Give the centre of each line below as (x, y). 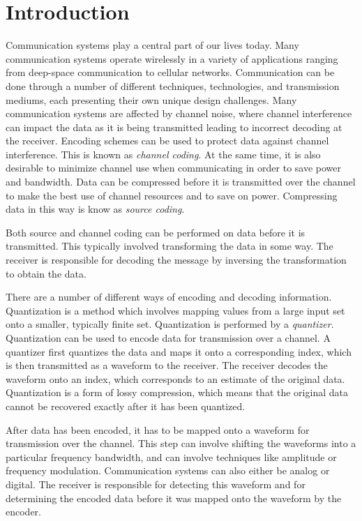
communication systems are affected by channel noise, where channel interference (179, 113)
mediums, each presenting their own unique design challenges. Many (151, 99)
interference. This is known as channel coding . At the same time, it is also (163, 154)
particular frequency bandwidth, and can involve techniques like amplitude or (171, 456)
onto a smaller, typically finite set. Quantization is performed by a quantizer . (170, 324)
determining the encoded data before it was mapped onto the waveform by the (174, 498)
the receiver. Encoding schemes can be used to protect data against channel (167, 141)
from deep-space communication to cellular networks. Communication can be (170, 72)
